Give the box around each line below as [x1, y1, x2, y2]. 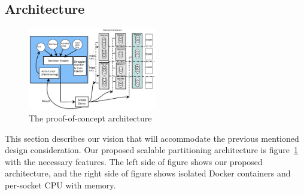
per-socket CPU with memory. [5, 178, 116, 191]
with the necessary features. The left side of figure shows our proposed [5, 155, 263, 167]
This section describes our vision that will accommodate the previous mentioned [5, 132, 299, 144]
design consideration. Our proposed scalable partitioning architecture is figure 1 [5, 144, 298, 156]
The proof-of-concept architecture [29, 112, 152, 124]
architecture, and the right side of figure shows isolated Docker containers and [5, 167, 291, 179]
